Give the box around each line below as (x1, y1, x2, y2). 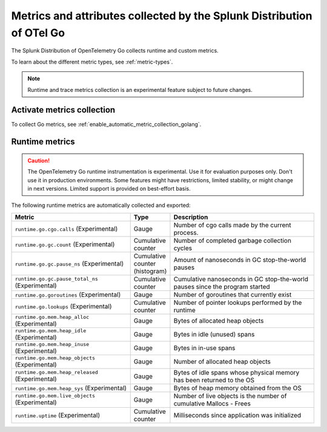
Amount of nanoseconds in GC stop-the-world (173, 255, 306, 264)
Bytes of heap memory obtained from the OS (173, 384, 302, 392)
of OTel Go (11, 26, 65, 39)
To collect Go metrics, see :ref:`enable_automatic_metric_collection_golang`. (11, 121, 202, 128)
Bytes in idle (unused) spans (173, 330, 255, 339)
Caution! (27, 157, 50, 164)
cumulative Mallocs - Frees (173, 399, 251, 408)
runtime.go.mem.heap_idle (15, 327, 87, 334)
